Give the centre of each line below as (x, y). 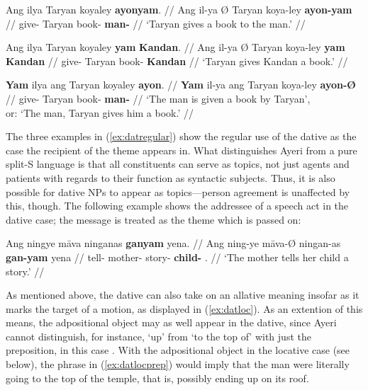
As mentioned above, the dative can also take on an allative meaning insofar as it (183, 295)
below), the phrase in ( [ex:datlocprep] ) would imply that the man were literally (178, 364)
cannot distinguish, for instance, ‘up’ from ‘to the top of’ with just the (158, 336)
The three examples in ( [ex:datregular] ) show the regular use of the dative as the (181, 136)
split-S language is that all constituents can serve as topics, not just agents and (178, 164)
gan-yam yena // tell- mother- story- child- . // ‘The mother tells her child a (177, 257)
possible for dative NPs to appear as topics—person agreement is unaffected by (178, 191)
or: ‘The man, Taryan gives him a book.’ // (100, 112)
